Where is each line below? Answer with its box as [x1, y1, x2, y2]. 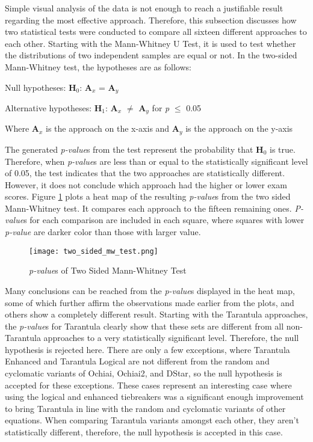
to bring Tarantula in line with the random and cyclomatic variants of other [5, 402, 286, 414]
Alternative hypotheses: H [5, 102, 102, 114]
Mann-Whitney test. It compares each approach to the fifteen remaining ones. [5, 201, 292, 214]
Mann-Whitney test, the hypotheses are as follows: [5, 60, 191, 73]
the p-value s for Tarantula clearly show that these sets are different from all [5, 319, 284, 332]
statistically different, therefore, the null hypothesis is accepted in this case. [5, 426, 283, 438]
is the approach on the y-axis [185, 122, 293, 135]
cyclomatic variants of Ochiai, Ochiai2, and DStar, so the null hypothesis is [5, 367, 282, 379]
